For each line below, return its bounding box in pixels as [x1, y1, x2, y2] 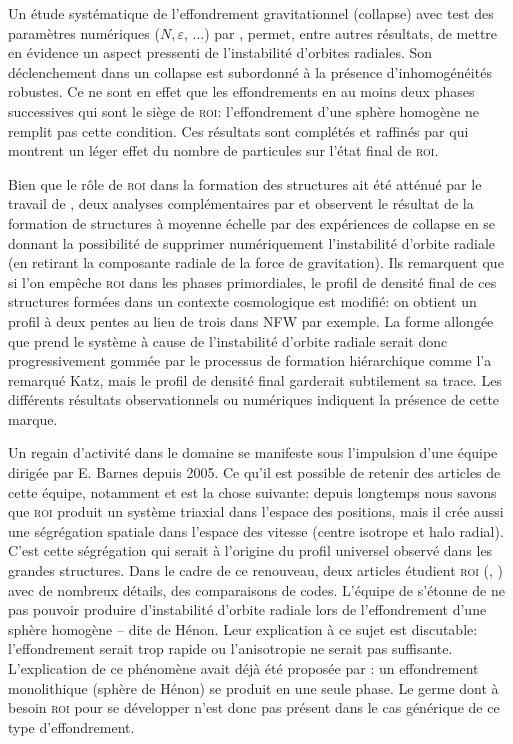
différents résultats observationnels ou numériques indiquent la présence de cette [8, 389, 500, 410]
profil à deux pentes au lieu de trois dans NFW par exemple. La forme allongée [8, 310, 494, 331]
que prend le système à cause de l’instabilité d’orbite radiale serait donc [8, 330, 448, 351]
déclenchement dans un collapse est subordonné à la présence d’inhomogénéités [8, 61, 492, 82]
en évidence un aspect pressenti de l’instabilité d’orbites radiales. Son [8, 42, 433, 63]
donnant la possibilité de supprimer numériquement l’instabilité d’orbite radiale [8, 232, 496, 253]
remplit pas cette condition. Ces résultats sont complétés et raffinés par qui [8, 120, 469, 141]
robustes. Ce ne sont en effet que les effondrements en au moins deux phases [8, 81, 475, 102]
